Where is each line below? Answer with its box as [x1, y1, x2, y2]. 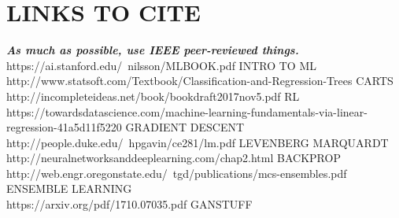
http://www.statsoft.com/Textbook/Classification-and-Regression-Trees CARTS [6, 72, 393, 89]
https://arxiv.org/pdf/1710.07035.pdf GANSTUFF [6, 196, 253, 212]
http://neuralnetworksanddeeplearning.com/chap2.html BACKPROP [6, 150, 341, 166]
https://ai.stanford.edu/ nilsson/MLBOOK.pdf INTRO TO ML [6, 57, 316, 73]
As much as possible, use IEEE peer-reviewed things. [6, 42, 299, 58]
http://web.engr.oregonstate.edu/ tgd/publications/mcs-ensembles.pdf [6, 164, 347, 181]
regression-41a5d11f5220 [6, 119, 122, 135]
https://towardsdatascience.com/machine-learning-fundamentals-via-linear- [6, 103, 368, 120]
